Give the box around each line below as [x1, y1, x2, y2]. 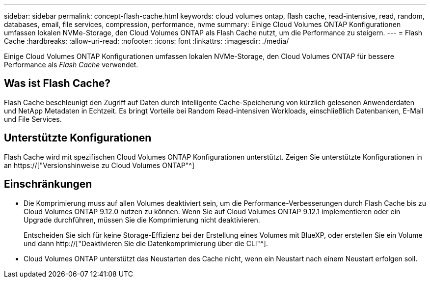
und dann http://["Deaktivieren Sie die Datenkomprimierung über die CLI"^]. [24, 239, 268, 248]
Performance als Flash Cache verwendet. [4, 60, 138, 69]
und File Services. [4, 114, 62, 123]
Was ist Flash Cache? [4, 77, 111, 90]
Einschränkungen [4, 178, 92, 191]
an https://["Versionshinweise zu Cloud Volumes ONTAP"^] [4, 161, 195, 169]
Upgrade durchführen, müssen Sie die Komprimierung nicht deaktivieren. [24, 215, 260, 224]
